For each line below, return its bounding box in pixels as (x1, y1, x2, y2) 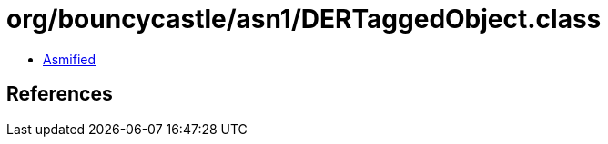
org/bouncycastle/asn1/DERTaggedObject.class (6, 4, 602, 34)
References (6, 82, 113, 106)
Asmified (43, 51, 96, 67)
